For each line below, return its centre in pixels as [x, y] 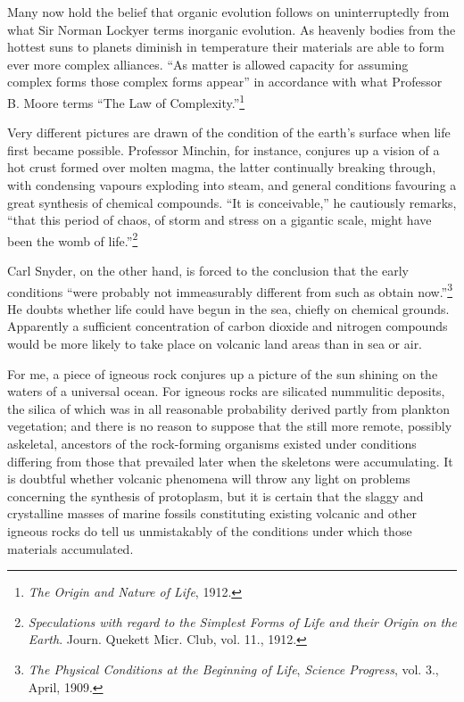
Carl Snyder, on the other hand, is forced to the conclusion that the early [208, 271]
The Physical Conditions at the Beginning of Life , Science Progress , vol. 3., [233, 669]
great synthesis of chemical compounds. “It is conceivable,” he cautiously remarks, [232, 202]
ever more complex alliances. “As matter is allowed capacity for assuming [208, 64]
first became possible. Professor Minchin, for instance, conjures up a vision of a [224, 149]
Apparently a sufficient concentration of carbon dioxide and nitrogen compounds [228, 326]
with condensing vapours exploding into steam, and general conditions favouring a [232, 185]
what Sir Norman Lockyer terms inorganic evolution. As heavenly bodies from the [232, 29]
